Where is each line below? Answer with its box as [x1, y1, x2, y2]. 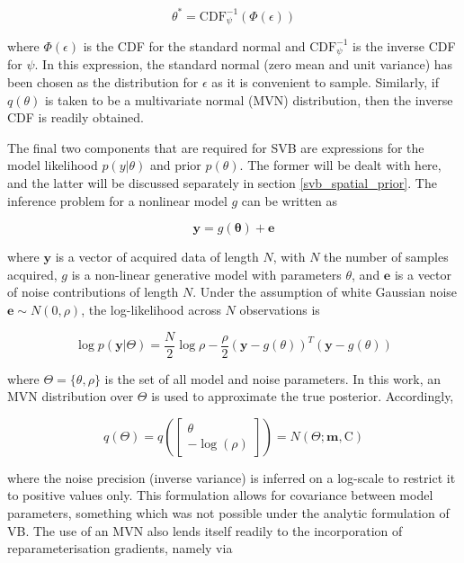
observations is [239, 299, 320, 318]
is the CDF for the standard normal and [83, 36, 306, 55]
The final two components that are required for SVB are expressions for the [7, 138, 424, 156]
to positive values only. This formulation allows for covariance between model [7, 486, 433, 505]
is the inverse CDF [352, 36, 456, 55]
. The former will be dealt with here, [239, 156, 442, 174]
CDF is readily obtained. [7, 108, 144, 127]
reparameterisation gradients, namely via [7, 539, 233, 558]
